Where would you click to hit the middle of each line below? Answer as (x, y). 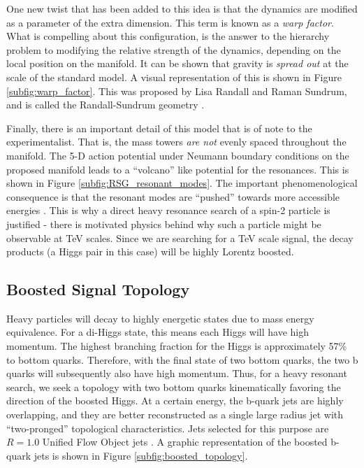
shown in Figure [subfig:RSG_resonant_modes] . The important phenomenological (182, 183)
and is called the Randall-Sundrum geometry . (105, 105)
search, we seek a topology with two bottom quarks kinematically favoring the (174, 387)
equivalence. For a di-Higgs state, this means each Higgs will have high (158, 332)
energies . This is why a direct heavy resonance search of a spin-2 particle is (168, 210)
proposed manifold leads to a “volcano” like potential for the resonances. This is (178, 169)
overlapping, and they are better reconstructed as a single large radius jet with (175, 414)
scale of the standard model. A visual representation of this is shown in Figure (174, 77)
